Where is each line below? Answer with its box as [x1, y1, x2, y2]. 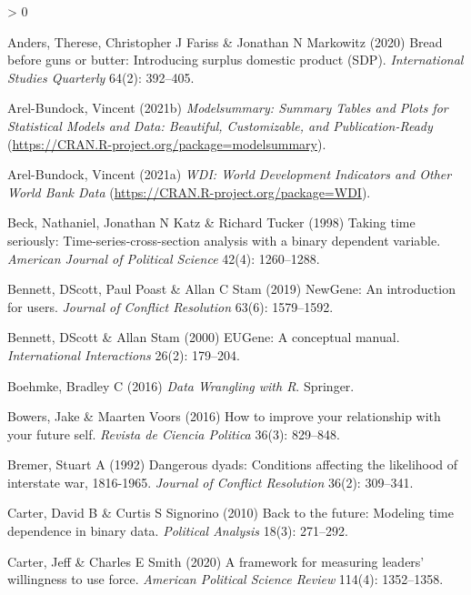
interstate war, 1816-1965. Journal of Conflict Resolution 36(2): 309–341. [7, 472, 414, 491]
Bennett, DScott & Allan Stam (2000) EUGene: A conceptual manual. [7, 328, 400, 347]
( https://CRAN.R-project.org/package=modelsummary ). [7, 134, 326, 153]
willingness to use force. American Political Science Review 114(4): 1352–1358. [7, 570, 444, 589]
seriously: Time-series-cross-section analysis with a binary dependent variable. [7, 230, 441, 249]
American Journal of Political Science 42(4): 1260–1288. [7, 248, 320, 267]
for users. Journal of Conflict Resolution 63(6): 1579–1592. [7, 297, 334, 316]
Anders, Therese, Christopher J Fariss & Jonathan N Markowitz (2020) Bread [7, 32, 443, 51]
